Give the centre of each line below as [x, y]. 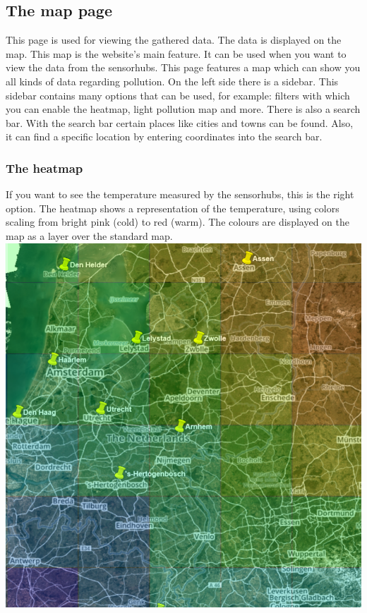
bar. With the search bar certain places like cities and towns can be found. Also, [180, 122]
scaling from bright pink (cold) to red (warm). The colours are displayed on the [178, 222]
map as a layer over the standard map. [89, 235]
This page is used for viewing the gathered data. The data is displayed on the [174, 40]
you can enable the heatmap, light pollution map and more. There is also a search [183, 109]
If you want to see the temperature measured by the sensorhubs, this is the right [180, 194]
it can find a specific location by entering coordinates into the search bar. [164, 136]
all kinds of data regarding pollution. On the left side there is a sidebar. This [172, 81]
